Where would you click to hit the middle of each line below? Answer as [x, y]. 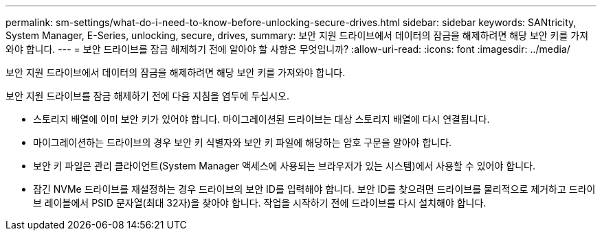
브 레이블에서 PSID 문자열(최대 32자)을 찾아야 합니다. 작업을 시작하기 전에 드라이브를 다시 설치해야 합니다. [260, 203]
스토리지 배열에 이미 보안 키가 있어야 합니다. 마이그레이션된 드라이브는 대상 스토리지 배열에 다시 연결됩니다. [261, 119]
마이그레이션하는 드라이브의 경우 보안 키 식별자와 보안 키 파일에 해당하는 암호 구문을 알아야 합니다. [243, 142]
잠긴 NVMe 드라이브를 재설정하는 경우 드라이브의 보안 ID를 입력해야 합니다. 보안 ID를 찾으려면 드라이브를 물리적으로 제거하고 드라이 [314, 189]
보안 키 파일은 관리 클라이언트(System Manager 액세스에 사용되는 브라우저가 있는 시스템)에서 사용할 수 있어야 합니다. [284, 166]
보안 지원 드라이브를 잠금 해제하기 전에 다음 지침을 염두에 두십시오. [147, 96]
